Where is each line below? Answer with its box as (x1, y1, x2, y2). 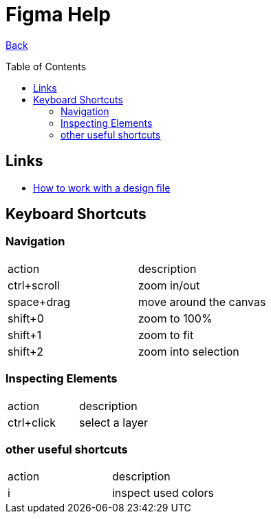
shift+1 (8, 327, 42, 342)
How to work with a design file (33, 181, 171, 194)
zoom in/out (138, 278, 200, 292)
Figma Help (6, 3, 111, 26)
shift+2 (8, 344, 43, 358)
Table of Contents (6, 60, 87, 72)
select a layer (79, 415, 148, 429)
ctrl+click (8, 415, 56, 429)
